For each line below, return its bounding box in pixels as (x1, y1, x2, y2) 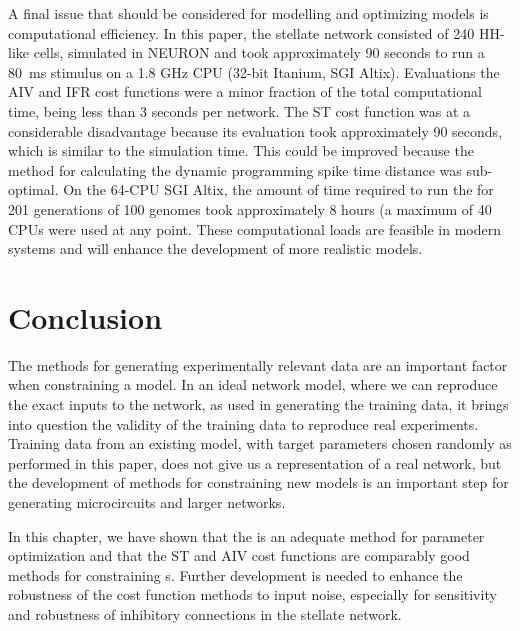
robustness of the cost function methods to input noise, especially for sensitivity (8, 584, 497, 605)
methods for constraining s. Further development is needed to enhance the (8, 564, 463, 585)
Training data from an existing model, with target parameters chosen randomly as (8, 433, 512, 454)
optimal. (8, 179, 59, 200)
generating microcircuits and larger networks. (8, 492, 286, 512)
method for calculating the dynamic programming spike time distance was (8, 159, 462, 180)
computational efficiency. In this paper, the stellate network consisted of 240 (8, 22, 475, 43)
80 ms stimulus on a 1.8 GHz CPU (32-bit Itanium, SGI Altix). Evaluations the (8, 61, 500, 82)
